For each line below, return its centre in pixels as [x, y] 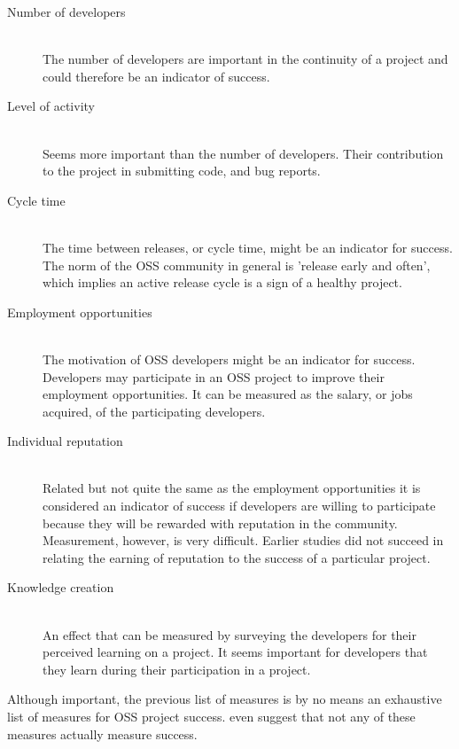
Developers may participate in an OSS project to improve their [214, 376]
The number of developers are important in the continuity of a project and [245, 59]
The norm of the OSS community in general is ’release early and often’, [237, 265]
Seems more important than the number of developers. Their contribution [243, 153]
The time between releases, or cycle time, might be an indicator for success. [248, 247]
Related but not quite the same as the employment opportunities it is [232, 488]
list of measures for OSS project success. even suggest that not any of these [211, 716]
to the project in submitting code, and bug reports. [182, 171]
